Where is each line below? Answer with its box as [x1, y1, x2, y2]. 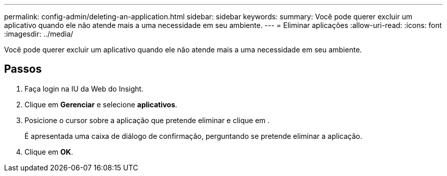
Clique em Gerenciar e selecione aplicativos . [24, 100, 178, 109]
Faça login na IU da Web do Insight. [24, 84, 144, 93]
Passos [4, 63, 42, 76]
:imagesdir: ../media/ [4, 30, 73, 38]
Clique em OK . [24, 147, 73, 156]
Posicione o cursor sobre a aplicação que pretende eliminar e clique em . [24, 115, 270, 125]
